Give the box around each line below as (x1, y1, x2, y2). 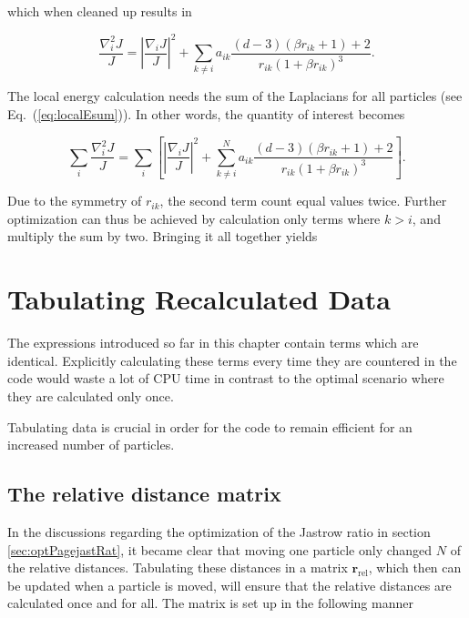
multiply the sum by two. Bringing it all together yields (7, 227, 318, 246)
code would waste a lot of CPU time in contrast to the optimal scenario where (7, 369, 444, 388)
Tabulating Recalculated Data (7, 280, 391, 318)
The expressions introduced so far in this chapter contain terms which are (7, 333, 419, 352)
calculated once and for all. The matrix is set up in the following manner (7, 593, 413, 613)
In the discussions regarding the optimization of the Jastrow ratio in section (7, 522, 431, 541)
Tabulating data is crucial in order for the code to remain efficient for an (7, 417, 413, 436)
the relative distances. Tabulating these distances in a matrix (7, 558, 348, 577)
